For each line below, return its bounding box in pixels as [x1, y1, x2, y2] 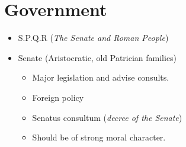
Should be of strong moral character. [32, 131, 166, 143]
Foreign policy [32, 91, 84, 103]
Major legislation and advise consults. [32, 71, 169, 84]
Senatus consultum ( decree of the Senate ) [32, 111, 182, 123]
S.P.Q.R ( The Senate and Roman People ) [18, 31, 169, 44]
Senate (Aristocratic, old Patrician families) [18, 51, 177, 63]
